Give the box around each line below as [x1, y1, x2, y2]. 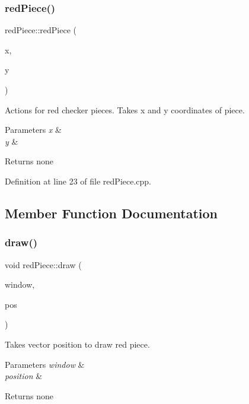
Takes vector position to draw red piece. [5, 338, 150, 350]
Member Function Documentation [5, 203, 218, 222]
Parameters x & [5, 123, 62, 136]
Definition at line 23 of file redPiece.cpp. [5, 174, 152, 187]
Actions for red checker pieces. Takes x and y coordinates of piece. [5, 103, 245, 116]
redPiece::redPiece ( [5, 24, 77, 36]
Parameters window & [5, 358, 85, 370]
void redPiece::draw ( [5, 258, 82, 271]
